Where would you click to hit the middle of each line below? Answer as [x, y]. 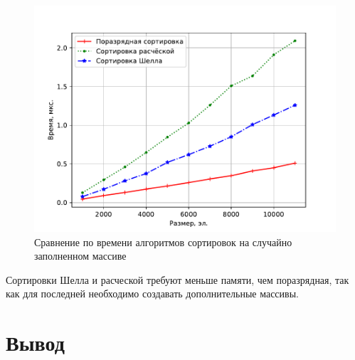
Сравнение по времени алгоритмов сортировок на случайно [163, 242]
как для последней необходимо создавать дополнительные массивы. [152, 293]
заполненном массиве [80, 256]
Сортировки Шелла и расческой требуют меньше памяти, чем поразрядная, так [177, 279]
